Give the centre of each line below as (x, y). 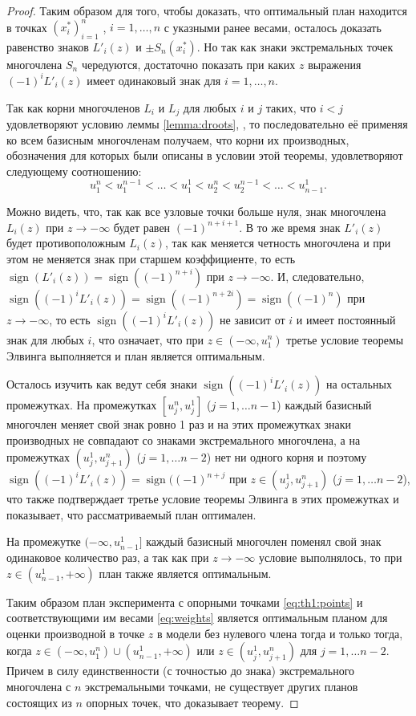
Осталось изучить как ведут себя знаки (102, 384)
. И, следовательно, (317, 276)
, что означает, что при (148, 339)
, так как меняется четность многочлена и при (278, 243)
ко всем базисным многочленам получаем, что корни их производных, (178, 139)
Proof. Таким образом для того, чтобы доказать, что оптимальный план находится (207, 10)
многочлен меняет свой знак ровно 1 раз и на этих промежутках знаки (179, 424)
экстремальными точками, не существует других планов (221, 687)
